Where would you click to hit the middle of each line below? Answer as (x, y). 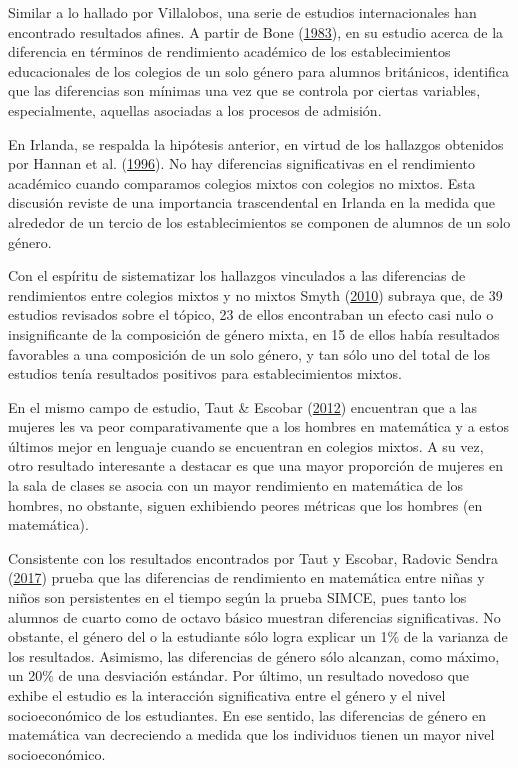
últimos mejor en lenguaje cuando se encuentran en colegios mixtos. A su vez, (246, 445)
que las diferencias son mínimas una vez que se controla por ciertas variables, (244, 90)
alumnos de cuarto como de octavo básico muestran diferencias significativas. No (254, 616)
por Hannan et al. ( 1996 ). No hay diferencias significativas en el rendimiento (242, 163)
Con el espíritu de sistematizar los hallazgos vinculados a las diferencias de (237, 275)
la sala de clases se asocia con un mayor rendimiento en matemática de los (236, 485)
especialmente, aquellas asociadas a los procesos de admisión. (195, 109)
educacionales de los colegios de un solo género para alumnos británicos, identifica (259, 70)
